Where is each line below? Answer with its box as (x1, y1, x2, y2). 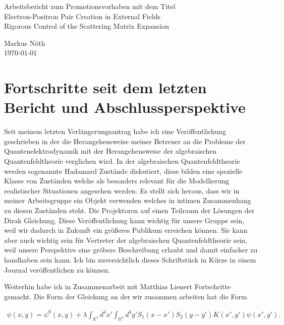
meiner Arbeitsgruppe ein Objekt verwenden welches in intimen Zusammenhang (4, 195, 251, 206)
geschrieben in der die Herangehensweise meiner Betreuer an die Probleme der (4, 136, 246, 146)
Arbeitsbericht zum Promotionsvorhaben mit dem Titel (4, 1, 176, 11)
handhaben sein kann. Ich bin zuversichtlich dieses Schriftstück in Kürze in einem (4, 254, 256, 265)
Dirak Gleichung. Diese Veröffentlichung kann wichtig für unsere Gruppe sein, (4, 215, 245, 225)
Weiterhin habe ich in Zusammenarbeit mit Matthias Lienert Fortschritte (4, 281, 231, 292)
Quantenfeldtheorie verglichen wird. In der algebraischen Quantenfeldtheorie (4, 156, 240, 166)
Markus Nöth (4, 37, 45, 48)
